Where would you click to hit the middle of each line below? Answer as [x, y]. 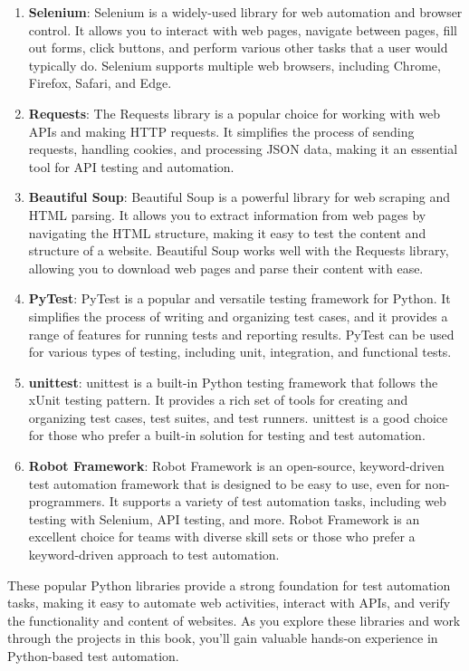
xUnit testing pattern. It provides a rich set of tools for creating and [218, 400]
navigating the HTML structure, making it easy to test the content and [227, 232]
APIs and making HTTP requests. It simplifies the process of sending [221, 131]
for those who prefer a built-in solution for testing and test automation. [227, 435]
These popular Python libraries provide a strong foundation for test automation [229, 585]
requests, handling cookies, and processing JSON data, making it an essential [243, 149]
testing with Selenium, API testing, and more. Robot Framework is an [224, 518]
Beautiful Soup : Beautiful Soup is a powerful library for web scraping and [239, 197]
